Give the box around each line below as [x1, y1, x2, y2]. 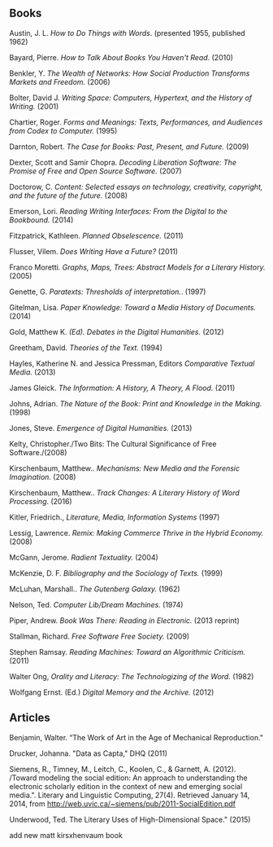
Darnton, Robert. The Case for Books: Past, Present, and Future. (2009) [9, 142, 249, 151]
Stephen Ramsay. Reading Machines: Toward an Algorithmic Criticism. [9, 647, 246, 656]
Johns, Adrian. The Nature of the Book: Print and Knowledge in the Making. [9, 398, 262, 408]
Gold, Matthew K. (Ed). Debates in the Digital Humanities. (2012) [9, 327, 224, 336]
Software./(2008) [9, 447, 67, 457]
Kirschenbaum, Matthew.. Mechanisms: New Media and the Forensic [9, 463, 240, 473]
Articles [9, 711, 51, 725]
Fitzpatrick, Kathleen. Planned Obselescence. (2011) [9, 230, 184, 240]
